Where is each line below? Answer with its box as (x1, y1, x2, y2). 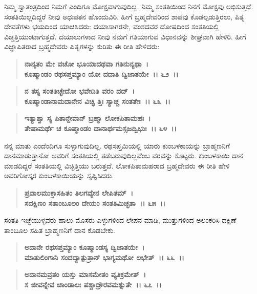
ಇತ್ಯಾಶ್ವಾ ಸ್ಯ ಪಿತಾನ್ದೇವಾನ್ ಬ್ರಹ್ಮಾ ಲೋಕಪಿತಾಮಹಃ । (24, 113, 151, 123)
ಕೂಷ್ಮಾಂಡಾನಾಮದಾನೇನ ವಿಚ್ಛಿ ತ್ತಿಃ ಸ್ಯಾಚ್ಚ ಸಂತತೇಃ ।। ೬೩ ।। (24, 95, 170, 106)
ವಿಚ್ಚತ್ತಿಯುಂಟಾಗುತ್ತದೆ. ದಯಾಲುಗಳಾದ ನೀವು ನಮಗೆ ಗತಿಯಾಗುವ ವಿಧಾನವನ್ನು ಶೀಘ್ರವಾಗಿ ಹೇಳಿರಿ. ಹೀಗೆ (4, 31, 247, 41)
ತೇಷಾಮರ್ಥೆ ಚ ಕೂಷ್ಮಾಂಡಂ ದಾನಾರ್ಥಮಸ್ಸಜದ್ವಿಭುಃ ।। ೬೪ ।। (24, 122, 177, 133)
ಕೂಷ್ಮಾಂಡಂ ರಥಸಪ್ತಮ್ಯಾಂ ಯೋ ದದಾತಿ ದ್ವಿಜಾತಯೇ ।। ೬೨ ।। (24, 68, 179, 79)
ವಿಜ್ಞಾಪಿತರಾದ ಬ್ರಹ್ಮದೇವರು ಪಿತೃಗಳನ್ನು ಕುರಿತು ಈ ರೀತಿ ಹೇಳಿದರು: (4, 41, 160, 52)
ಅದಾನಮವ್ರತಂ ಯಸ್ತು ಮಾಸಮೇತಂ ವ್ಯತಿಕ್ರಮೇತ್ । (24, 269, 146, 280)
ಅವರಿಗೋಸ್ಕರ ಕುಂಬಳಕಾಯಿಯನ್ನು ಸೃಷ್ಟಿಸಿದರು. (4, 170, 114, 181)
